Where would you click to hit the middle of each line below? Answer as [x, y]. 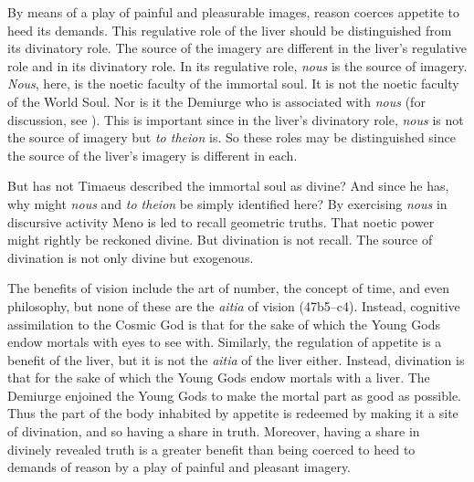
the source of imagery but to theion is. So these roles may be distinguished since [232, 137]
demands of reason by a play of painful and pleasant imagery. [179, 467]
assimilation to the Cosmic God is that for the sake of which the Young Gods [224, 324]
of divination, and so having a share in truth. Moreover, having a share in [214, 431]
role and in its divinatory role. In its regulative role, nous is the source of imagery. [237, 65]
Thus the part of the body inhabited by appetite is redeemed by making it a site [233, 413]
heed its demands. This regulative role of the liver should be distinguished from [230, 30]
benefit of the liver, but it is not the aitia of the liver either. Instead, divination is [236, 359]
